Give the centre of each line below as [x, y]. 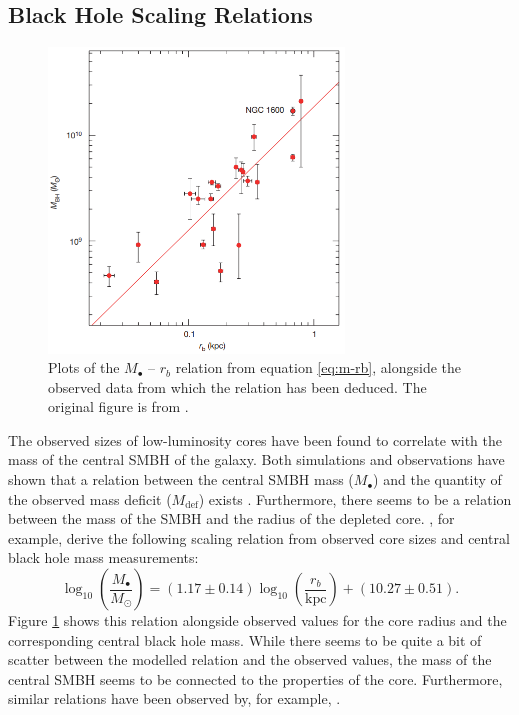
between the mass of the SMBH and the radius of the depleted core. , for [231, 518]
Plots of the [84, 367]
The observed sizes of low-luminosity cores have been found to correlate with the [255, 439]
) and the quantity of [437, 479]
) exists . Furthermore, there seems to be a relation [355, 498]
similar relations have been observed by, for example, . [174, 698]
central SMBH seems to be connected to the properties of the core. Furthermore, [255, 678]
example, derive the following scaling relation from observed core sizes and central [259, 537]
